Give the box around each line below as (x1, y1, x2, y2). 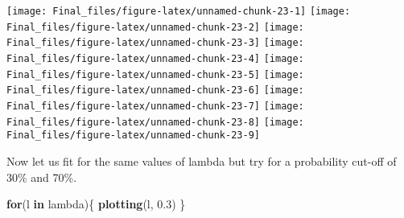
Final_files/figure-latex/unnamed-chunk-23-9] (6, 130, 260, 142)
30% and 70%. (6, 168, 77, 185)
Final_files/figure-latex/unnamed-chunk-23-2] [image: (6, 21, 304, 33)
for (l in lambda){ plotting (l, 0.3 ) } (6, 195, 186, 212)
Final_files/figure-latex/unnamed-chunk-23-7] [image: (6, 100, 304, 112)
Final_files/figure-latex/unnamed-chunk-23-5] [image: (6, 68, 304, 80)
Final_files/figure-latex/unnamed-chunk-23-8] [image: (6, 116, 304, 128)
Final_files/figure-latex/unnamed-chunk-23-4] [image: (6, 52, 304, 64)
